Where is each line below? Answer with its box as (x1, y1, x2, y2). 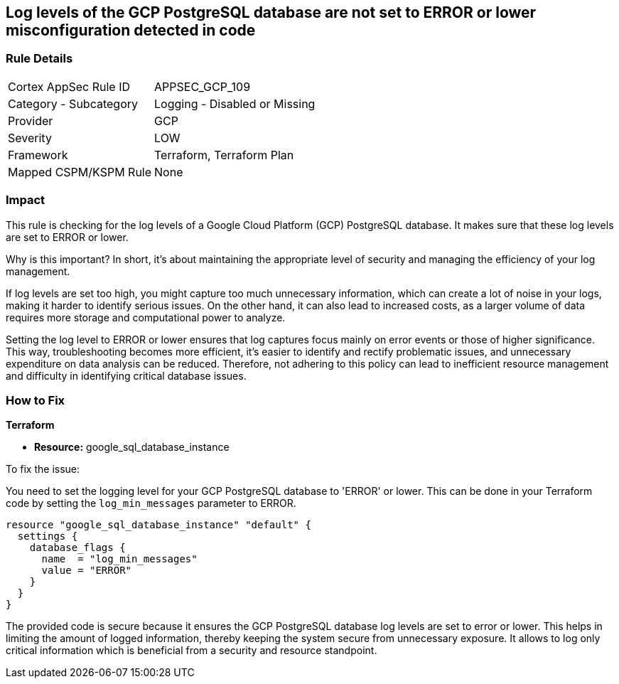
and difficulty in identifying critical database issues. (6, 369, 247, 382)
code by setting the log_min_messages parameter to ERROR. (6, 497, 296, 510)
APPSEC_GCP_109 (154, 79, 251, 94)
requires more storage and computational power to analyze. (6, 311, 286, 324)
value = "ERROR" (41, 565, 132, 577)
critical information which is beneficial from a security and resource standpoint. (6, 644, 377, 657)
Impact (6, 193, 45, 208)
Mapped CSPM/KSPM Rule (8, 164, 152, 179)
